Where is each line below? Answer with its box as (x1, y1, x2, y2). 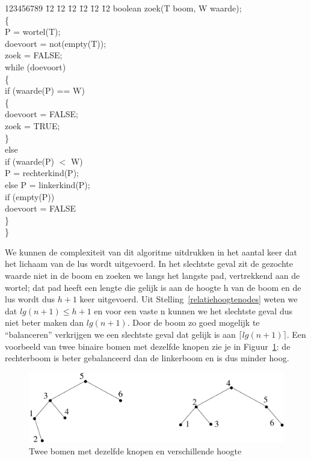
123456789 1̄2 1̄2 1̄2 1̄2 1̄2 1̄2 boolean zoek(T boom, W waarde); (5, 2, 242, 14)
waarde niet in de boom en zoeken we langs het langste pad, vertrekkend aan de (5, 269, 300, 282)
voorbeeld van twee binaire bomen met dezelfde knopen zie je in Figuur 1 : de (5, 340, 291, 352)
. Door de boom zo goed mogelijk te (127, 316, 260, 329)
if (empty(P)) (5, 190, 55, 203)
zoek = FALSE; (5, 49, 63, 61)
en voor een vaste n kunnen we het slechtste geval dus (94, 304, 292, 317)
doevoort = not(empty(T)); (5, 37, 106, 49)
